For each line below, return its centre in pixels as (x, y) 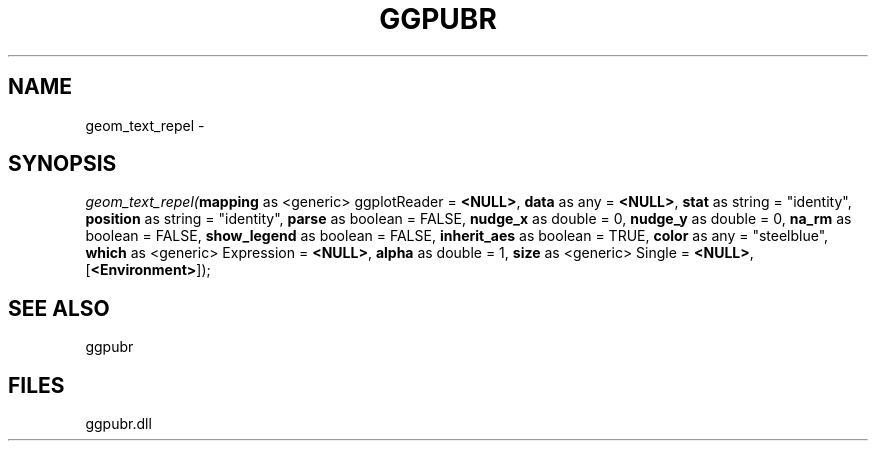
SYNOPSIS (62, 164)
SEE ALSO (59, 308)
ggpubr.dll (118, 424)
